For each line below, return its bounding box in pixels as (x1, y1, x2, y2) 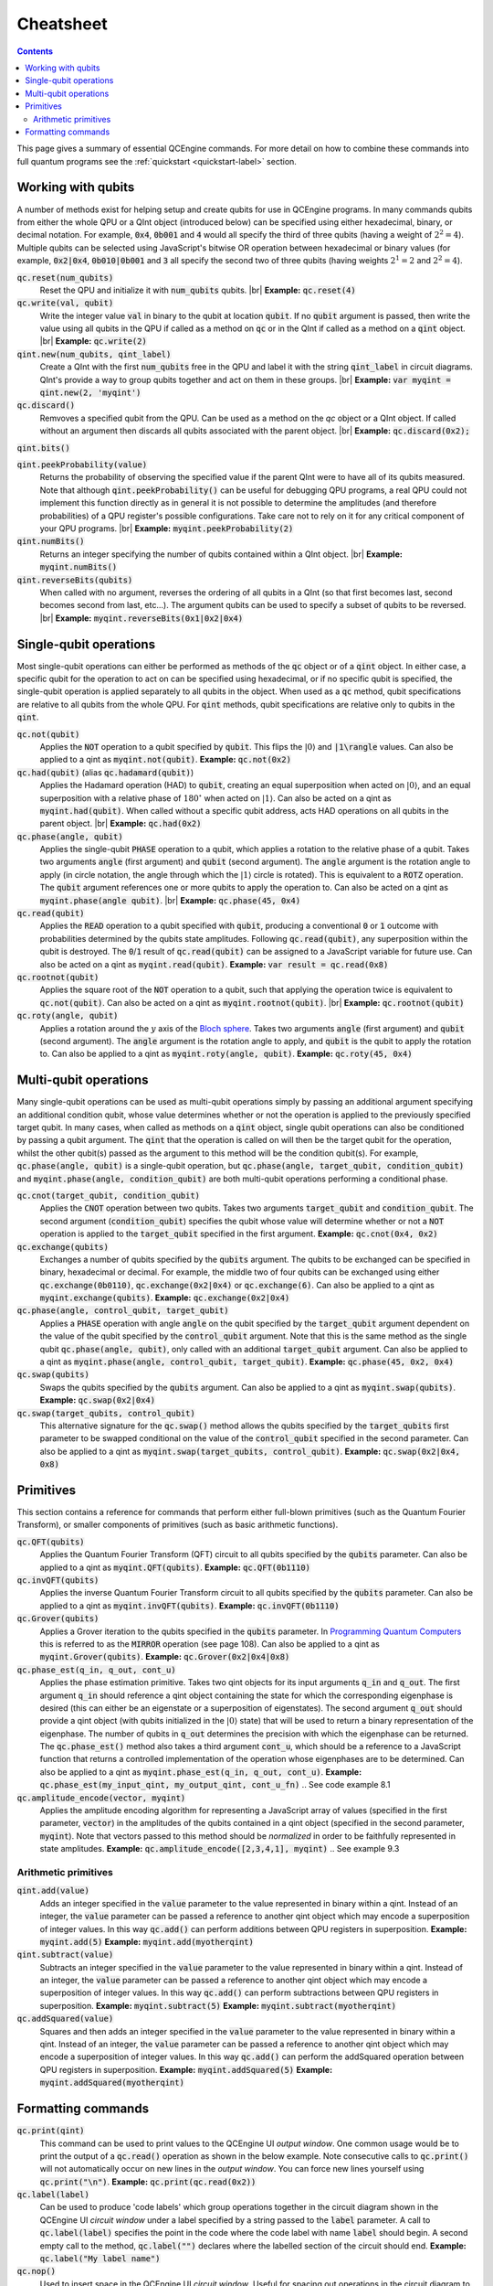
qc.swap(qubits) (16, 1370, 90, 1380)
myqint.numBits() (39, 562, 118, 572)
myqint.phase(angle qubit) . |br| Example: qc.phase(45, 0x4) (39, 894, 301, 905)
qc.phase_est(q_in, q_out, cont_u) (16, 1664, 177, 1675)
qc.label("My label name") (39, 2254, 161, 2264)
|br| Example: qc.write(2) (39, 336, 148, 347)
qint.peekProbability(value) (16, 460, 148, 470)
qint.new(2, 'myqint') (39, 388, 142, 398)
